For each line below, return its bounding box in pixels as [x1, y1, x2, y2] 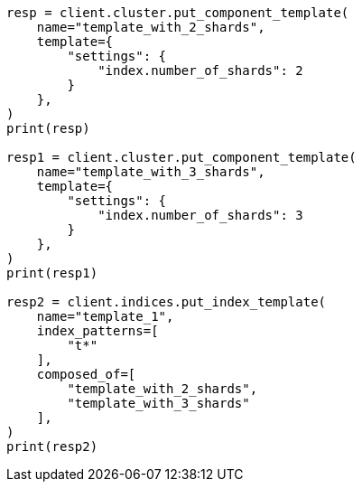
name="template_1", [36, 309, 174, 324]
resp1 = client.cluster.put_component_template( [6, 150, 357, 165]
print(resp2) [6, 439, 98, 454]
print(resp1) [6, 266, 98, 280]
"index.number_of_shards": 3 [97, 208, 303, 222]
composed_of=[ [36, 367, 136, 381]
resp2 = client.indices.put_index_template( [6, 295, 327, 309]
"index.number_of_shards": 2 [97, 63, 303, 78]
